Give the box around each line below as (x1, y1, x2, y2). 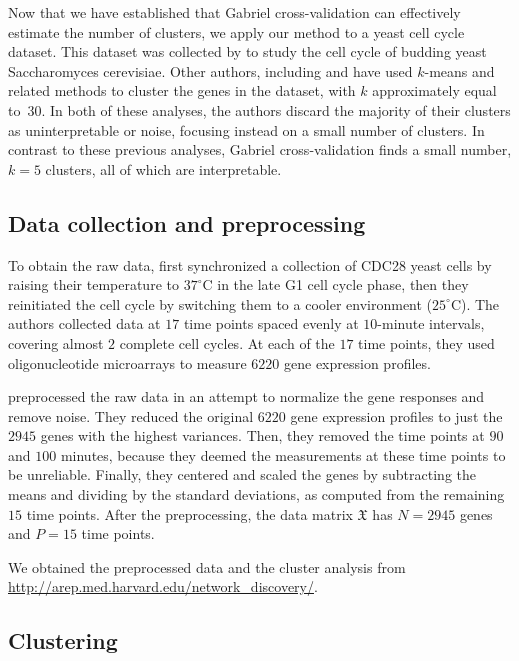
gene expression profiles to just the (290, 405, 503, 426)
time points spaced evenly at (183, 313, 359, 334)
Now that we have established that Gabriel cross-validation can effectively (8, 2, 461, 22)
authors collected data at (8, 313, 161, 334)
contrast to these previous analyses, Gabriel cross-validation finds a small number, (8, 139, 512, 160)
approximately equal (372, 80, 497, 101)
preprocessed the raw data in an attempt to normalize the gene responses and (8, 386, 485, 407)
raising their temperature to (8, 274, 179, 295)
